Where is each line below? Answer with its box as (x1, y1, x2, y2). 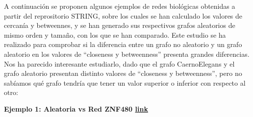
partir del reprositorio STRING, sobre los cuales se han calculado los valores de (4, 10, 243, 21)
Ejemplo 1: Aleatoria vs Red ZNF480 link (4, 103, 148, 114)
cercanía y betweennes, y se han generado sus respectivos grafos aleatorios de (4, 20, 235, 30)
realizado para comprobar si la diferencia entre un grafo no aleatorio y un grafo (4, 39, 242, 49)
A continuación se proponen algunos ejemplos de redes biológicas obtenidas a (4, 1, 235, 11)
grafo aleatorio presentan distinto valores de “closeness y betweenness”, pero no (4, 68, 242, 78)
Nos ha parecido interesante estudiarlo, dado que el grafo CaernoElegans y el (4, 58, 235, 69)
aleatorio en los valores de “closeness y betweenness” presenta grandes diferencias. (4, 48, 250, 59)
